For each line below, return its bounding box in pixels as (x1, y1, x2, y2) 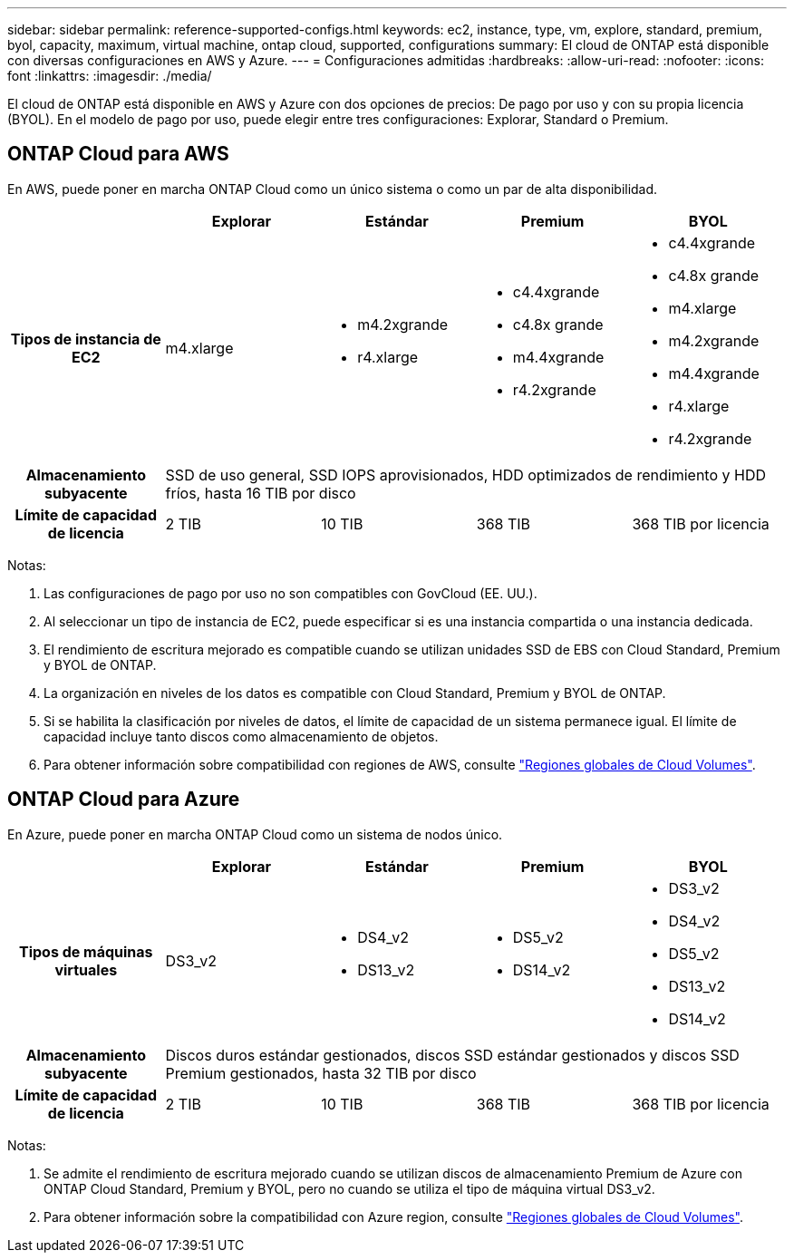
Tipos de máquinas (19, 942, 153, 961)
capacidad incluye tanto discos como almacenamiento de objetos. (44, 728, 439, 744)
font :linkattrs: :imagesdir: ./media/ (7, 68, 212, 83)
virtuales (54, 960, 118, 979)
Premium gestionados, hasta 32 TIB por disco (165, 1063, 477, 1082)
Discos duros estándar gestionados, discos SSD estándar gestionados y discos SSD (165, 1045, 740, 1064)
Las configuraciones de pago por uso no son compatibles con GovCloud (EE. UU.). (44, 585, 537, 601)
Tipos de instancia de (10, 329, 161, 348)
